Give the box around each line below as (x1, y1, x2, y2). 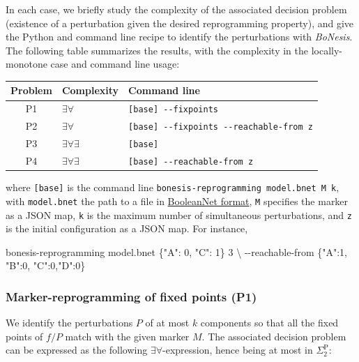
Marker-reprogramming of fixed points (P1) (6, 287, 257, 305)
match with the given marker (65, 329, 190, 343)
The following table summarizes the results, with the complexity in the (6, 43, 308, 57)
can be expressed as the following (6, 342, 148, 357)
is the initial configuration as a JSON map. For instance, (6, 221, 248, 236)
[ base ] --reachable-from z (128, 157, 254, 167)
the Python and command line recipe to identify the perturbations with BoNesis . (6, 29, 353, 44)
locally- (311, 43, 342, 57)
